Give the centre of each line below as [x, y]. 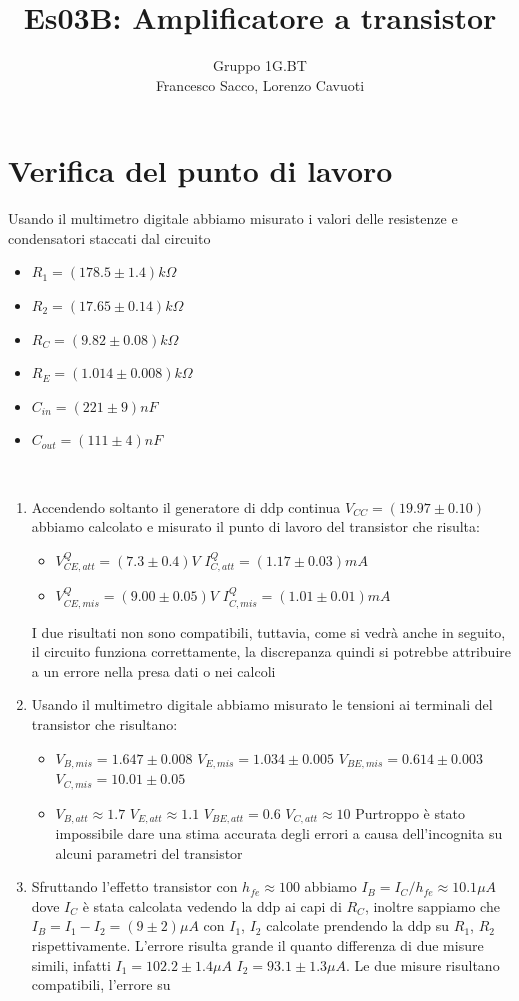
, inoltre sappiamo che [432, 905]
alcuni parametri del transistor [149, 852]
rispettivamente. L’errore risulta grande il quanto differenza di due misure [257, 944]
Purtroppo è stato [410, 812]
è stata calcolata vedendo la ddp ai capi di [212, 905]
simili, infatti [71, 964]
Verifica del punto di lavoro [200, 170]
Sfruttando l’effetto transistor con [134, 886]
